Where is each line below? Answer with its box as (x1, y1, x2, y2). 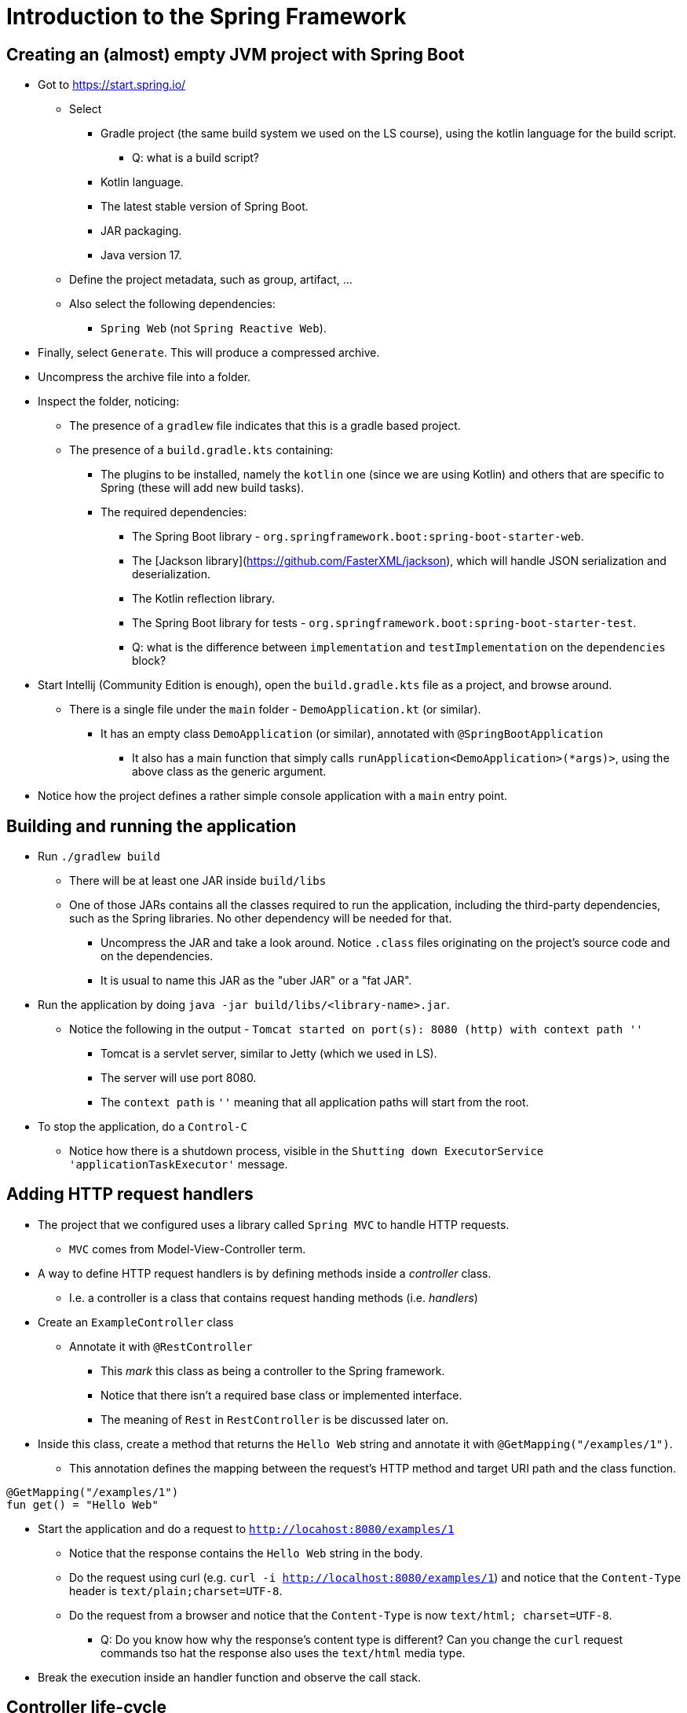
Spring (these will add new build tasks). (100, 481, 305, 495)
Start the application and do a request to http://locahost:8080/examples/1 (38, 1521, 455, 1535)
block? (132, 654, 166, 668)
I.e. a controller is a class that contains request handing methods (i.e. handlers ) (69, 1290, 478, 1304)
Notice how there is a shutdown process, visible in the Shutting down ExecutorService (69, 1144, 544, 1158)
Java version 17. (100, 248, 182, 262)
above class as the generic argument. (132, 765, 327, 779)
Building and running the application (6, 816, 297, 836)
